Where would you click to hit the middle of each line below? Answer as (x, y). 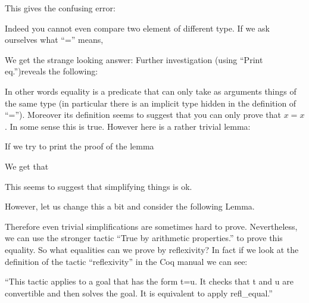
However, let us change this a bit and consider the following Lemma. (130, 206)
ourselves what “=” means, (54, 40)
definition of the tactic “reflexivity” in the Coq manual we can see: (126, 261)
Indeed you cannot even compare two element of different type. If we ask (137, 28)
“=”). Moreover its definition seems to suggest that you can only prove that (143, 115)
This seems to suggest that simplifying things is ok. (99, 186)
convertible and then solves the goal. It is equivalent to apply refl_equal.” (139, 293)
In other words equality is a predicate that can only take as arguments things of (151, 91)
